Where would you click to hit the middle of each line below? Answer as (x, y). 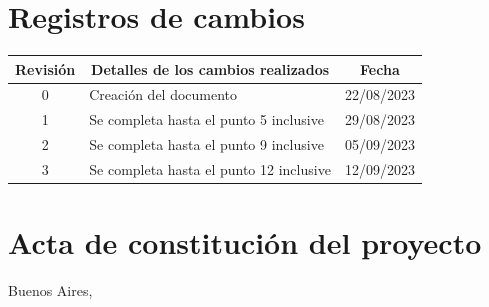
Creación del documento (163, 94)
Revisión (45, 68)
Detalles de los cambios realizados (210, 68)
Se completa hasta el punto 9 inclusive (206, 144)
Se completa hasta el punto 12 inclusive (210, 169)
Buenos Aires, (50, 290)
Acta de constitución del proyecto (245, 242)
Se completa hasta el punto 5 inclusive (206, 119)
